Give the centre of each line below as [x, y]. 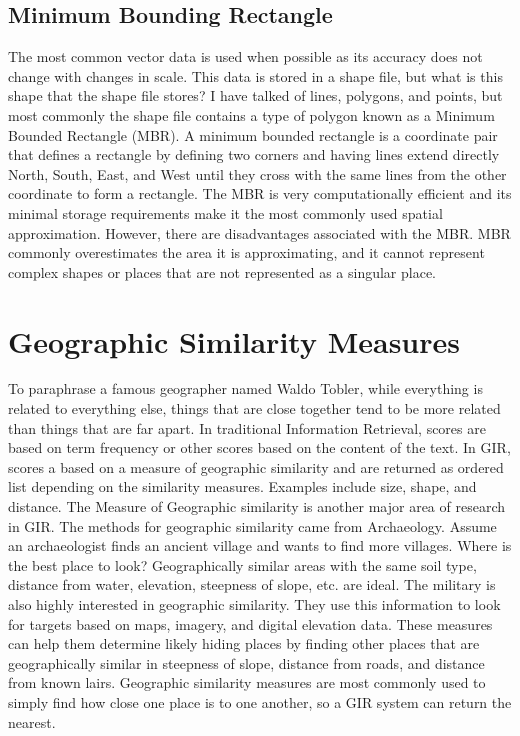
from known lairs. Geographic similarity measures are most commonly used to [247, 682]
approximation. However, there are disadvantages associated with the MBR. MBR [259, 232]
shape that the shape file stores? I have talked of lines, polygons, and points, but [255, 95]
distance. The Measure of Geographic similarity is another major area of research [256, 506]
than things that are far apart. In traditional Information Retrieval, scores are [247, 427]
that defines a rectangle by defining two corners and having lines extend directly [254, 154]
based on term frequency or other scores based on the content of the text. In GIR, [259, 447]
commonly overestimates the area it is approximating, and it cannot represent [246, 252]
